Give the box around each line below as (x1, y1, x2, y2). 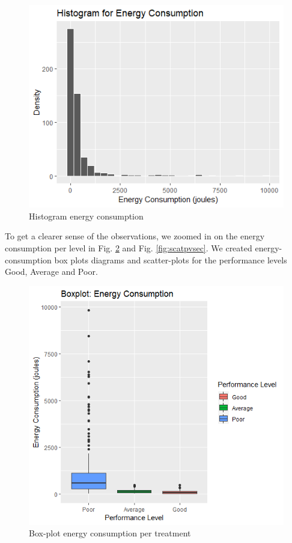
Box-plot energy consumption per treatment (29, 527, 191, 539)
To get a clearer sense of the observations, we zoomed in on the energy (5, 230, 265, 242)
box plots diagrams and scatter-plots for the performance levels (54, 253, 287, 266)
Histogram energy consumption (29, 209, 144, 222)
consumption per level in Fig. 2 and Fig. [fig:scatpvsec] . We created (5, 242, 252, 254)
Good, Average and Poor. (5, 265, 98, 278)
